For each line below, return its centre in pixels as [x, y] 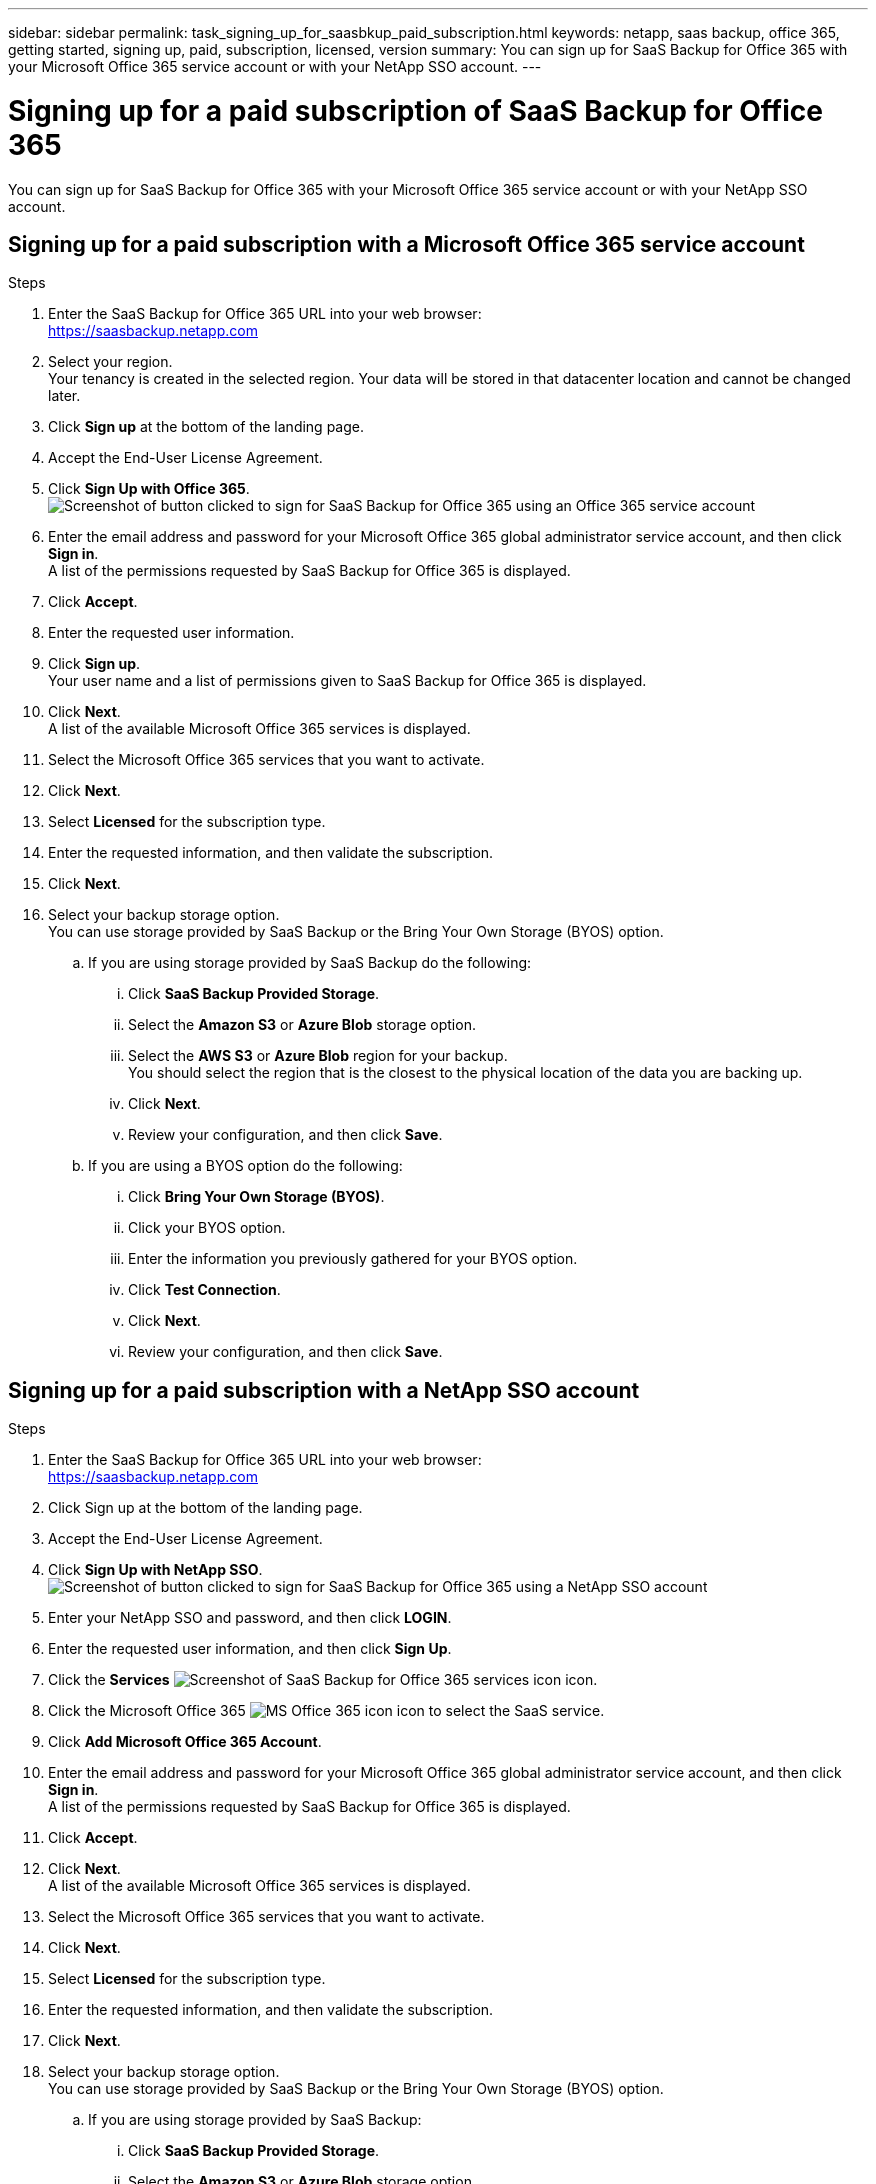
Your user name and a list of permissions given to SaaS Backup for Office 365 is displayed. [347, 681]
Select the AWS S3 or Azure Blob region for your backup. [318, 1056]
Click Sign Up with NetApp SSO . [155, 1570]
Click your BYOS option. [207, 1228]
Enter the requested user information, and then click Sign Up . [250, 1649]
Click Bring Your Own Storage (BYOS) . [256, 1197]
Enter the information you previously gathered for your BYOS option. [353, 1259]
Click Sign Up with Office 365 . [149, 489]
